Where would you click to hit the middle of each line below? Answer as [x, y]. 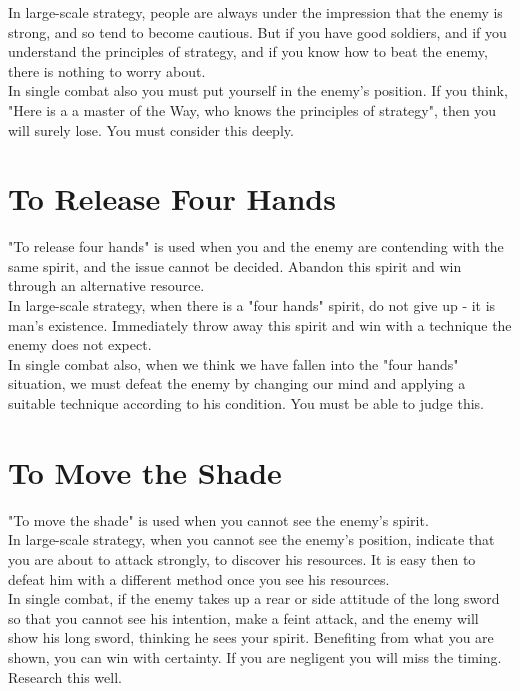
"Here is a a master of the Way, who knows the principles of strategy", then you [252, 109]
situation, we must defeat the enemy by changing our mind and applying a [237, 383]
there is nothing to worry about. [107, 70]
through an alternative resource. [106, 285]
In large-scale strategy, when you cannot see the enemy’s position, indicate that [251, 539]
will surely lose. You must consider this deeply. [151, 129]
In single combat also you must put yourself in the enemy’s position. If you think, [258, 90]
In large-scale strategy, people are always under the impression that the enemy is [255, 12]
